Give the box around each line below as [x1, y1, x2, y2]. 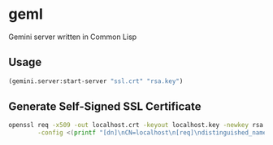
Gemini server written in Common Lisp [8, 32, 137, 42]
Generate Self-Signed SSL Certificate [8, 99, 201, 114]
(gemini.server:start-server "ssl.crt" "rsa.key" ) [8, 77, 184, 86]
